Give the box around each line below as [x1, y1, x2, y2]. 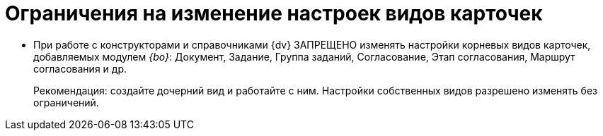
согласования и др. [33, 62, 127, 75]
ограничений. [33, 96, 99, 109]
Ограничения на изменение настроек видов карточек [5, 1, 543, 25]
